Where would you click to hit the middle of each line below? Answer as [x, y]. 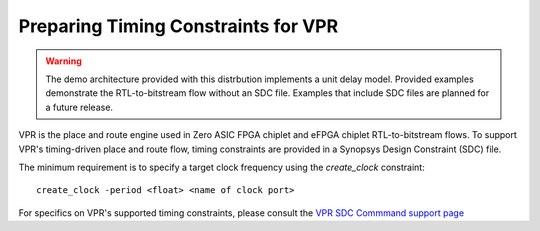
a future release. [79, 107]
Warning [63, 61]
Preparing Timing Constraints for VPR [178, 26]
